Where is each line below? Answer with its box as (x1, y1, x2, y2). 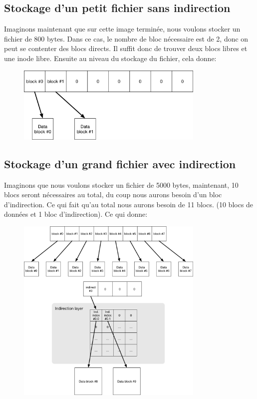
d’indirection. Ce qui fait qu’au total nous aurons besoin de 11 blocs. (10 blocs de (4, 199, 254, 209)
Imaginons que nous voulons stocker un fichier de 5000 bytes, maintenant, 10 (4, 179, 239, 190)
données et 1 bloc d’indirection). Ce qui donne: (4, 209, 148, 219)
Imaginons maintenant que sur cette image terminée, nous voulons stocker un (4, 24, 241, 34)
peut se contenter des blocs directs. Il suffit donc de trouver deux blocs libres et (4, 43, 248, 54)
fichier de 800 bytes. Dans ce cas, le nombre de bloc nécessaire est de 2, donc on (4, 33, 249, 44)
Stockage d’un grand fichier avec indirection (4, 156, 236, 171)
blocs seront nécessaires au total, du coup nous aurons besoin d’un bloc (4, 189, 222, 200)
